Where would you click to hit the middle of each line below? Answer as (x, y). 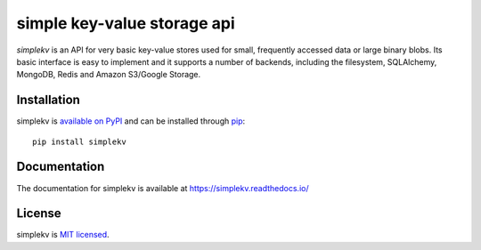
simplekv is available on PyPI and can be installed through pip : (131, 121)
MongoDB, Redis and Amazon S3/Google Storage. (109, 75)
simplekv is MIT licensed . (63, 235)
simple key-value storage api (126, 23)
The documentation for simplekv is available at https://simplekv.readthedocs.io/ (163, 188)
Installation (48, 100)
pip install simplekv (79, 141)
